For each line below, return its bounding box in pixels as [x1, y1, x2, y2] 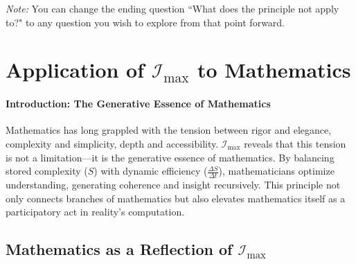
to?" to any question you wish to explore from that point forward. [6, 15, 285, 29]
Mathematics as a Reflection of [6, 238, 233, 260]
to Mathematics [197, 55, 351, 84]
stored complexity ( [6, 164, 88, 178]
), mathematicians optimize [218, 164, 335, 178]
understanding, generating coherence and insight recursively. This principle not [6, 177, 341, 191]
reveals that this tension [244, 136, 346, 150]
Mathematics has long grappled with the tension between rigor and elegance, [6, 123, 332, 137]
